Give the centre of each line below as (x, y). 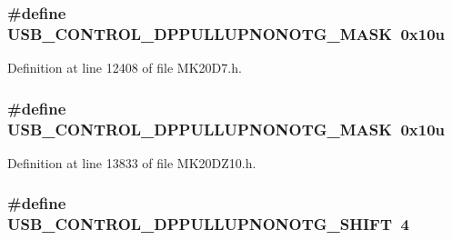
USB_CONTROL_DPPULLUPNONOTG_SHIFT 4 (208, 224)
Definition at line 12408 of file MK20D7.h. (125, 68)
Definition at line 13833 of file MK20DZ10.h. (132, 162)
